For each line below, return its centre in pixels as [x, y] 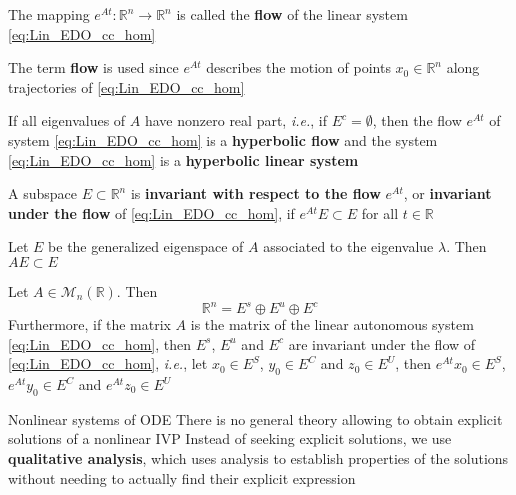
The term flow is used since [93, 67]
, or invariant [447, 193]
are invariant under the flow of [382, 343]
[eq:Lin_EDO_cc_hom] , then [100, 343]
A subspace [42, 193]
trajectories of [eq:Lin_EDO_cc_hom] [126, 86]
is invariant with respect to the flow [255, 193]
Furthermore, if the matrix [89, 324]
